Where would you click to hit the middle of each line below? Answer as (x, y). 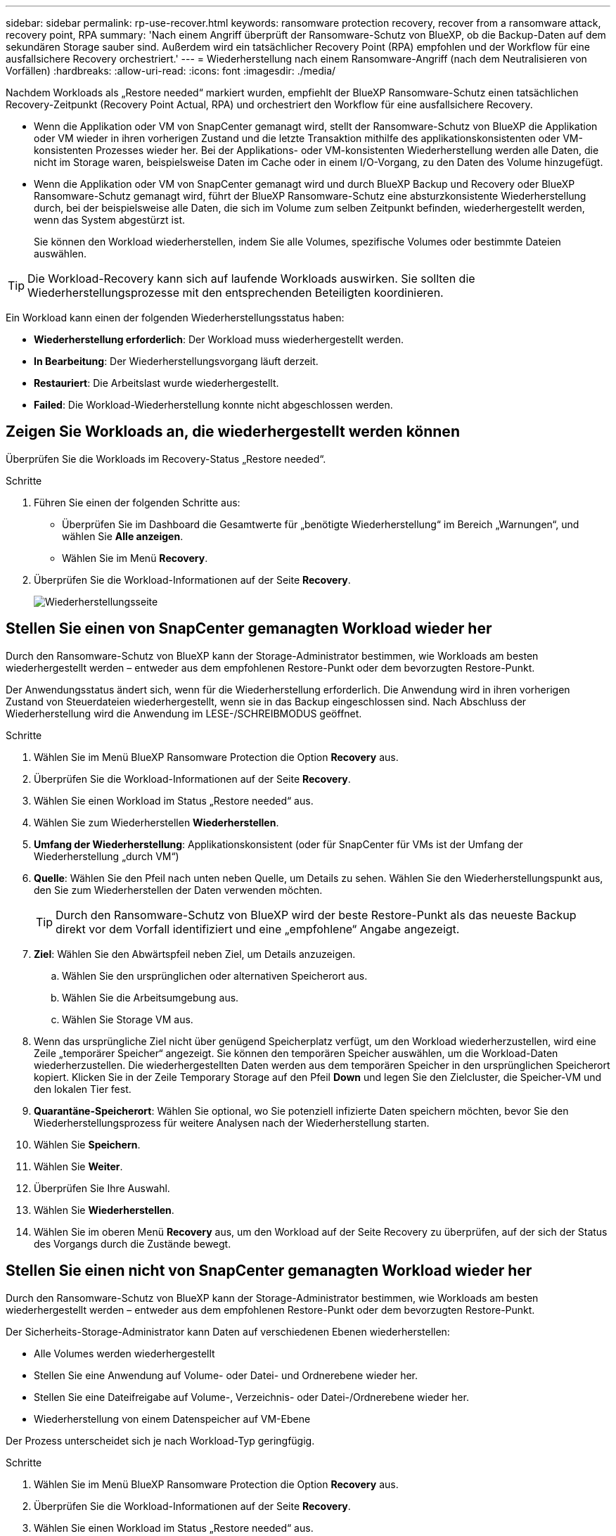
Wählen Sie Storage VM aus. (128, 1019)
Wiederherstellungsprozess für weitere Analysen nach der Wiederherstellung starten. (232, 1122)
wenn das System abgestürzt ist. (109, 220)
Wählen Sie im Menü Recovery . (135, 558)
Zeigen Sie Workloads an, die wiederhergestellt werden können (233, 432)
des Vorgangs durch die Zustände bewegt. (133, 1243)
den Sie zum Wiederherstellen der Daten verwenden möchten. (178, 890)
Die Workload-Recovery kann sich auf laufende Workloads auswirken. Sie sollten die (251, 279)
